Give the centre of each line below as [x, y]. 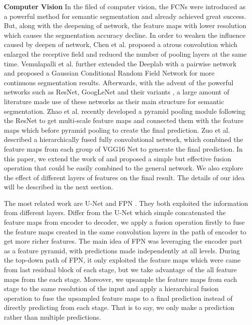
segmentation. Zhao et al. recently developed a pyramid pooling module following [125, 111]
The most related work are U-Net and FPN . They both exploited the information [126, 203]
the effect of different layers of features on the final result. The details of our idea [124, 177]
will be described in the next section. [59, 187]
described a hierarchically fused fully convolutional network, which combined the [124, 139]
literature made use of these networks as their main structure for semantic [114, 101]
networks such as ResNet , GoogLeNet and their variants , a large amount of [117, 92]
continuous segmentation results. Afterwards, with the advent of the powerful [119, 82]
